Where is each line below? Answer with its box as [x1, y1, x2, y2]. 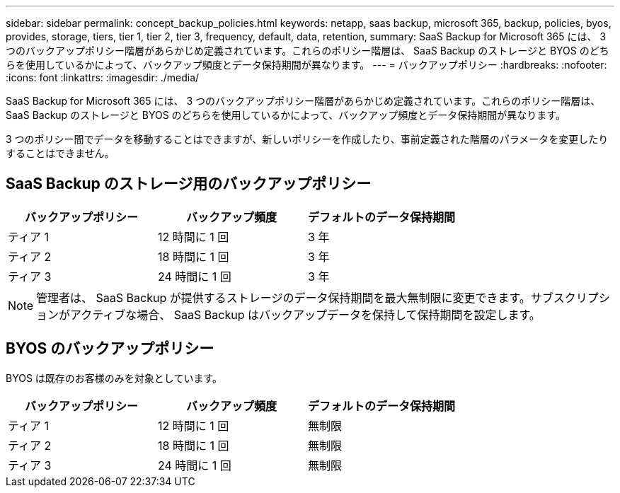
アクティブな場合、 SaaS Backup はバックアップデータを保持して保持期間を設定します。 [70, 307, 541, 322]
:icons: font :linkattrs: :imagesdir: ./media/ [6, 71, 200, 83]
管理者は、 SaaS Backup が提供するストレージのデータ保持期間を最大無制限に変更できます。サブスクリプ [36, 290, 599, 305]
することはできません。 [6, 147, 115, 159]
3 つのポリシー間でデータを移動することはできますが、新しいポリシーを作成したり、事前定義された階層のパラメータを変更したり [6, 133, 609, 145]
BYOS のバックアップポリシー [6, 340, 214, 358]
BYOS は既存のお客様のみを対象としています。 [6, 371, 222, 384]
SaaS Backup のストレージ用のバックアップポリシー [6, 175, 372, 193]
